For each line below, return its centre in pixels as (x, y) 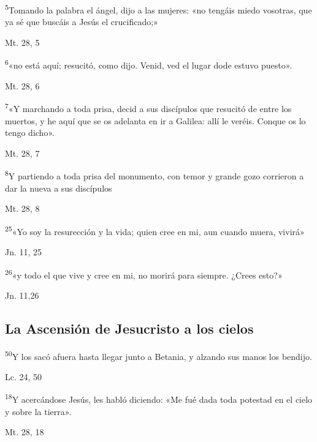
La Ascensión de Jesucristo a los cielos (129, 328)
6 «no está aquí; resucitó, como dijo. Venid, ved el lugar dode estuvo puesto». (149, 64)
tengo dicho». (30, 133)
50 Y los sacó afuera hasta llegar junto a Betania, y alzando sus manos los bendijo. (158, 355)
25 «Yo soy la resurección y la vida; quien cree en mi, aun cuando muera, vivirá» (155, 230)
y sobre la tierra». (38, 411)
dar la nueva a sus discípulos (59, 188)
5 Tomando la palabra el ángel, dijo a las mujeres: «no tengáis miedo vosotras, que (158, 9)
